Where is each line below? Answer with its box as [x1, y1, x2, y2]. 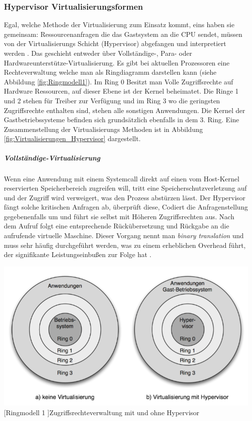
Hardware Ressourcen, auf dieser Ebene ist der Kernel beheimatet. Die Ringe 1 [4, 86, 239, 96]
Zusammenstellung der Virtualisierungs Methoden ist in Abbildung [4, 124, 203, 134]
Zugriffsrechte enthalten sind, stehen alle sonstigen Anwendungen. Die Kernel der [4, 105, 245, 115]
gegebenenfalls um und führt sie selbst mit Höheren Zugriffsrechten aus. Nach [4, 211, 235, 221]
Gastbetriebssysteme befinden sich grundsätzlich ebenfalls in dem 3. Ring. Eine [4, 114, 239, 125]
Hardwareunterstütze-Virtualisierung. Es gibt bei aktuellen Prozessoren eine [4, 57, 230, 67]
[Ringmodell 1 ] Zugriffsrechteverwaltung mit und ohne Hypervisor [4, 407, 200, 417]
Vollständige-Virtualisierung [4, 152, 100, 162]
